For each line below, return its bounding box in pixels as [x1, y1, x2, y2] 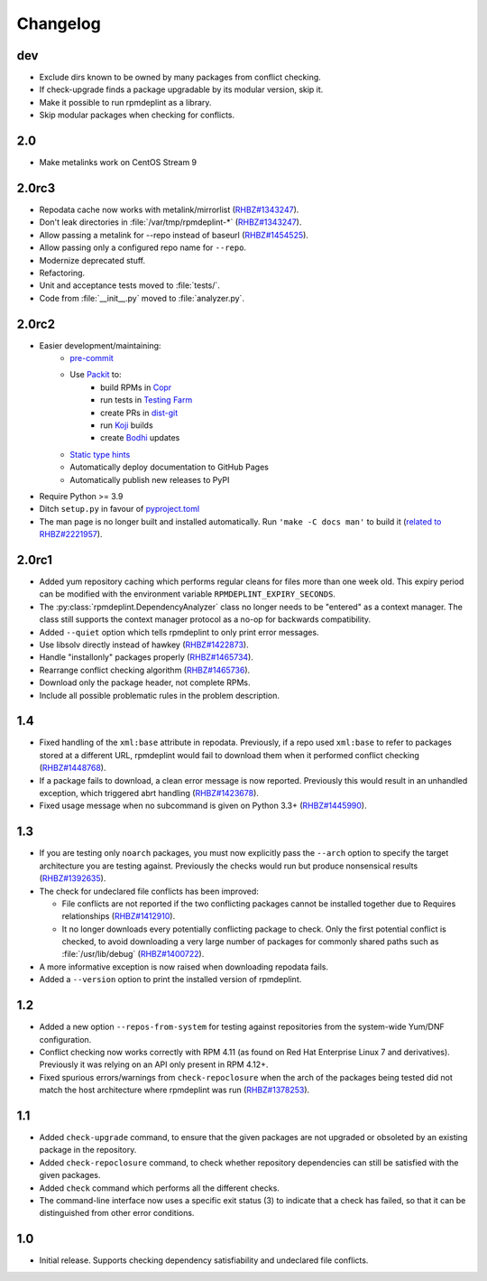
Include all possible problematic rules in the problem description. [39, 690, 280, 701]
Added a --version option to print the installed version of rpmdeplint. [39, 974, 302, 985]
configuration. [39, 1034, 92, 1044]
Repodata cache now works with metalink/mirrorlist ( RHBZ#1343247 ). [39, 204, 299, 216]
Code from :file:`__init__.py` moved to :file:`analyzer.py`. [39, 292, 245, 303]
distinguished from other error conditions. [39, 1208, 195, 1219]
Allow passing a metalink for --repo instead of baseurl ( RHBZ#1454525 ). [39, 229, 308, 240]
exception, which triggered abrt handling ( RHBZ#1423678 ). [39, 788, 259, 799]
